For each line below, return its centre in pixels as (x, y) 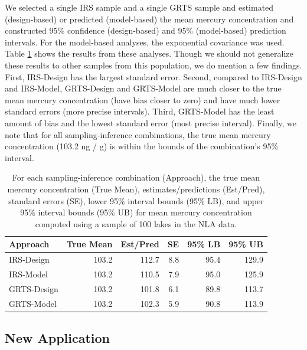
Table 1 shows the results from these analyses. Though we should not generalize (149, 53)
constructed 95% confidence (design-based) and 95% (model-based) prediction (146, 30)
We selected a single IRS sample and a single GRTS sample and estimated (139, 7)
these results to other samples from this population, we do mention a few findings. (153, 65)
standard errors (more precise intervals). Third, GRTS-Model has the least (140, 111)
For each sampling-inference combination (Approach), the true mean (136, 177)
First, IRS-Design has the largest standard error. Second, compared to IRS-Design (153, 76)
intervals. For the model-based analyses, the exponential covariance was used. (145, 42)
